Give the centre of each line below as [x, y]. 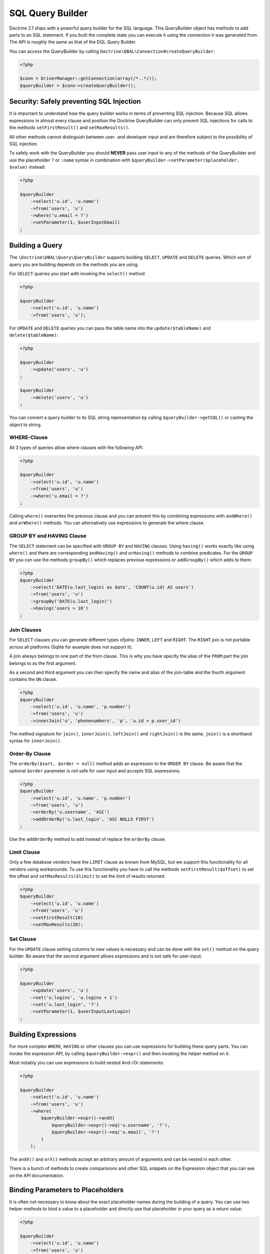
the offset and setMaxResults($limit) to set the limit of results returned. [87, 876]
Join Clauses [25, 630]
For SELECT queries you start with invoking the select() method [77, 274]
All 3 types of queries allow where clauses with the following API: [76, 447]
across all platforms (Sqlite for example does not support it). [71, 647]
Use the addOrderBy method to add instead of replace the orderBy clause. [87, 839]
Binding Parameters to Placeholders [66, 1190]
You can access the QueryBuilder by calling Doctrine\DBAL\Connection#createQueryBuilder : [112, 51]
